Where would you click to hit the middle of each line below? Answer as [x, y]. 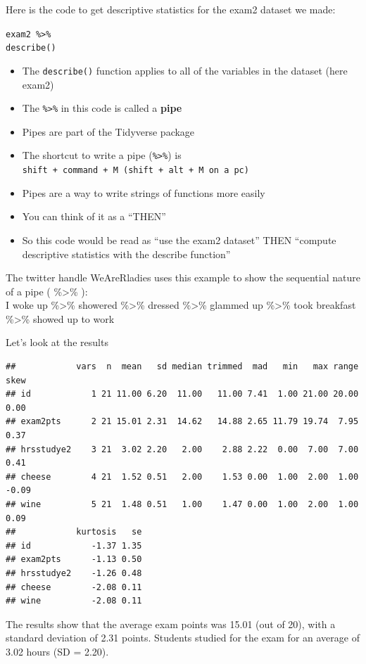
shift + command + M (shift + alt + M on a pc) [135, 171]
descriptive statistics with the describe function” [126, 254]
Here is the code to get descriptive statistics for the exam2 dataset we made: [171, 9]
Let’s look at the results [57, 342]
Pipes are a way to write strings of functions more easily [144, 192]
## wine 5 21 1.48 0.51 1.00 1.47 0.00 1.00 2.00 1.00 [182, 504]
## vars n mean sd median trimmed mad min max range [182, 367]
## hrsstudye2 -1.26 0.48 [74, 573]
